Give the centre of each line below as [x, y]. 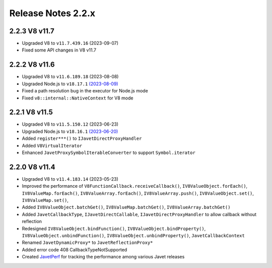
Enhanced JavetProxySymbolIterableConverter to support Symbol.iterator [109, 152]
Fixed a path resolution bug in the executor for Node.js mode [85, 91]
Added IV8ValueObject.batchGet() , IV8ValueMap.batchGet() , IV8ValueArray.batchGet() [126, 207]
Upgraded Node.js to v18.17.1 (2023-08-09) [70, 84]
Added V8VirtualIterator [52, 145]
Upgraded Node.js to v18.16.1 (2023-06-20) [70, 131]
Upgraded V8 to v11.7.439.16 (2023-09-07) [70, 43]
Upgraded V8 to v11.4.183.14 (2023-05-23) [70, 179]
